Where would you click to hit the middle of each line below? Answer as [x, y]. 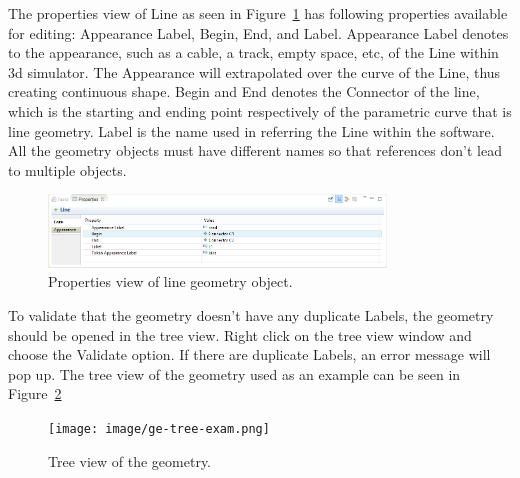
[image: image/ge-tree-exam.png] [159, 428]
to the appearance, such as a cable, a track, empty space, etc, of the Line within [253, 52]
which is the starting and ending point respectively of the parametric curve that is [260, 110]
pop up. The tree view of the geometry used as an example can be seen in [234, 373]
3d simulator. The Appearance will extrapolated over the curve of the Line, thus [254, 71]
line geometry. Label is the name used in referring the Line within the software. [251, 130]
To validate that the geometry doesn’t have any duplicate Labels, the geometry [251, 314]
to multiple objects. [67, 169]
